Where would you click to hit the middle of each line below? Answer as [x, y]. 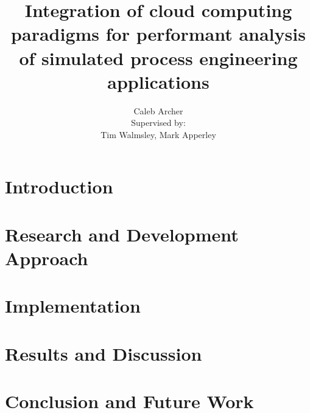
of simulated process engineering [158, 57]
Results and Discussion [104, 353]
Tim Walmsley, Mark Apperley [158, 134]
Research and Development [122, 234]
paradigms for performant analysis [158, 34]
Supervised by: [158, 123]
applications [158, 81]
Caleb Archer [158, 110]
